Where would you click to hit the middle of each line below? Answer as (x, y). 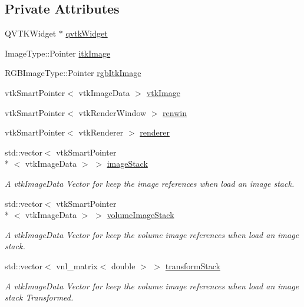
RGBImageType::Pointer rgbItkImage (73, 73)
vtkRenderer (101, 132)
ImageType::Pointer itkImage (58, 53)
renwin (175, 112)
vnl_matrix (77, 265)
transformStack (193, 265)
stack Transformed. (39, 297)
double (123, 265)
